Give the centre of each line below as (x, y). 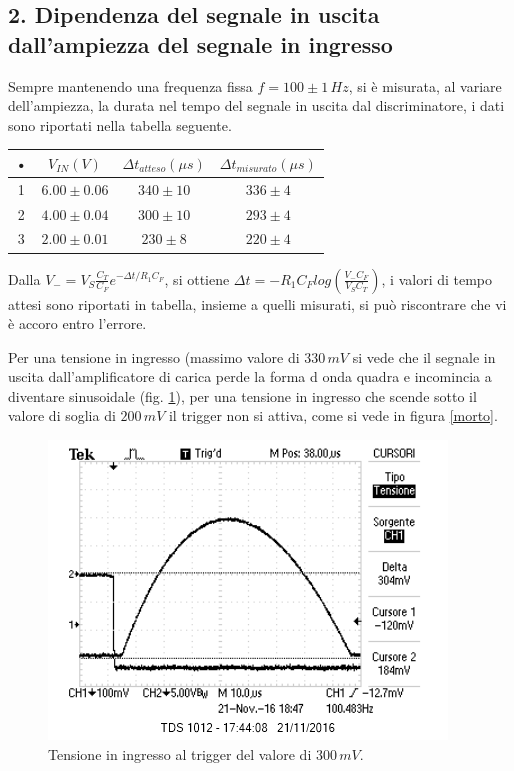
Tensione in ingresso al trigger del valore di (180, 753)
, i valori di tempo (437, 278)
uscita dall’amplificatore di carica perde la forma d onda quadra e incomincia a (250, 376)
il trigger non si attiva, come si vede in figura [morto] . (333, 415)
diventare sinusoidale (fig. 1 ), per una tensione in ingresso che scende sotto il (242, 395)
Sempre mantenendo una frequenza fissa (130, 85)
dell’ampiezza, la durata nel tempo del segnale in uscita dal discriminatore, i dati (256, 105)
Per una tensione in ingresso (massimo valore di (154, 356)
